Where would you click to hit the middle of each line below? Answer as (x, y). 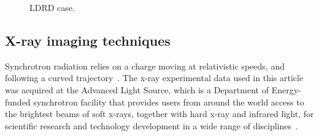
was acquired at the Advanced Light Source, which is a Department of (137, 89)
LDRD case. (52, 7)
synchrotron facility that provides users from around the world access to (169, 102)
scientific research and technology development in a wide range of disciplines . (152, 125)
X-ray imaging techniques (88, 40)
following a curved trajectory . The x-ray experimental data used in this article (154, 78)
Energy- (286, 89)
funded (18, 102)
